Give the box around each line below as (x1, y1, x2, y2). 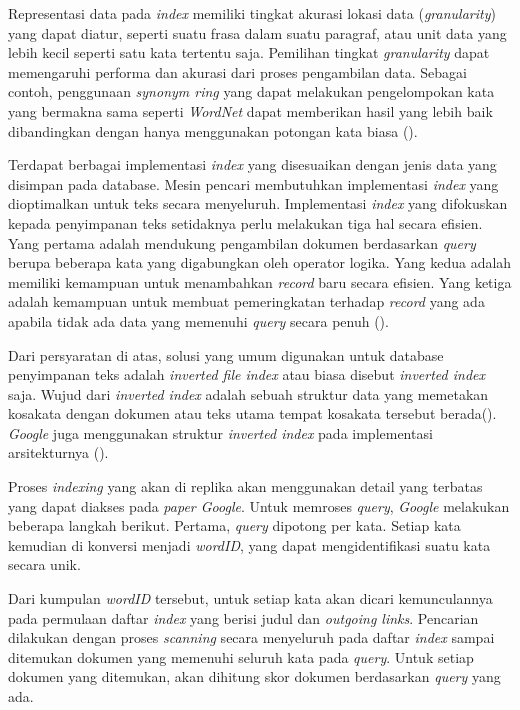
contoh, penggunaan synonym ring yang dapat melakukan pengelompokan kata (8, 81, 495, 102)
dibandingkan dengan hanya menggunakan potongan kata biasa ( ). (8, 120, 418, 141)
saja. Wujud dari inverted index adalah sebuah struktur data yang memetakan (8, 383, 489, 404)
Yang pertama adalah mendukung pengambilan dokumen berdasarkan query (8, 232, 476, 253)
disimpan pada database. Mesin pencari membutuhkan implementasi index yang (8, 173, 499, 194)
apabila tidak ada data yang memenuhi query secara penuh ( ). (8, 310, 389, 331)
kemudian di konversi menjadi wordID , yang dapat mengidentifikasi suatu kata (8, 534, 491, 555)
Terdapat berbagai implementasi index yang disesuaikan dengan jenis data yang (8, 154, 497, 175)
